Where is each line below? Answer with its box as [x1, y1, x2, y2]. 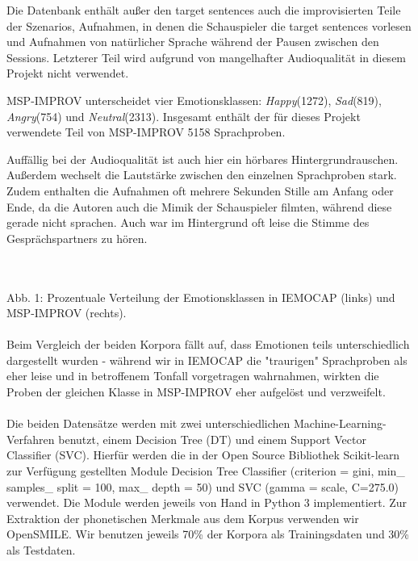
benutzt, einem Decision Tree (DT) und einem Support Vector [58, 430, 366, 447]
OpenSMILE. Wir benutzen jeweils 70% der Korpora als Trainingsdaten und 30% [6, 525, 410, 542]
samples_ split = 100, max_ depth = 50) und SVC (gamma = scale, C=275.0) [6, 478, 399, 495]
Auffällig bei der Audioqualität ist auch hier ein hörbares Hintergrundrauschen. [6, 150, 399, 167]
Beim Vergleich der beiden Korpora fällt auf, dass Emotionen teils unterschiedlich [6, 336, 410, 353]
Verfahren [6, 430, 55, 447]
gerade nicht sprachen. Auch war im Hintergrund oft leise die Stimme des [6, 214, 370, 231]
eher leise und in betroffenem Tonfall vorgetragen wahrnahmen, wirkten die [6, 367, 379, 384]
